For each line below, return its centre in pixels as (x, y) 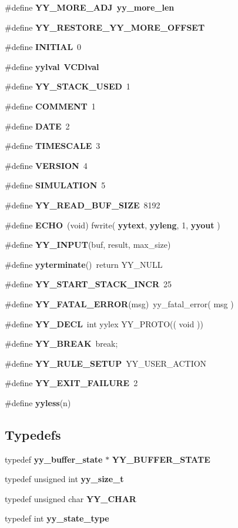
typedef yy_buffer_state (54, 459)
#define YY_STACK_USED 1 (68, 86)
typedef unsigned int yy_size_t (64, 479)
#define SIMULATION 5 (55, 185)
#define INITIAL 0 (43, 47)
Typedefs (33, 434)
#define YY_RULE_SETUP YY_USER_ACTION (106, 363)
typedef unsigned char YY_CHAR (71, 498)
